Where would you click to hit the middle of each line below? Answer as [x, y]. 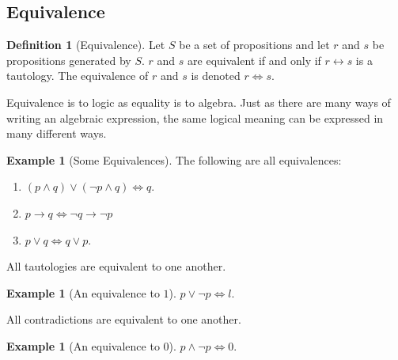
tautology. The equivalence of [78, 76]
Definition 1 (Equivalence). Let [86, 45]
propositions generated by [69, 60]
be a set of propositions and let [254, 45]
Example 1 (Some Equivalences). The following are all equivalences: [174, 159]
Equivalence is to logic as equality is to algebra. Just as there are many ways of [199, 102]
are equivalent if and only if [254, 60]
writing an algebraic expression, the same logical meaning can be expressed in [195, 117]
